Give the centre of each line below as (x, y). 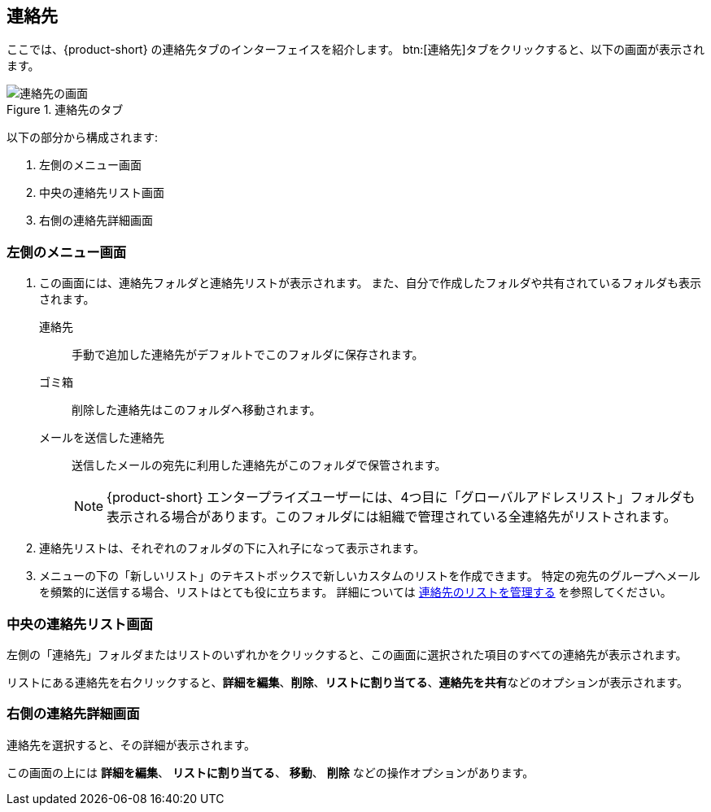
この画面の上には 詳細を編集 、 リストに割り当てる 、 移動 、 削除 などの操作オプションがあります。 (270, 772)
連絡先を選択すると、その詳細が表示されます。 (131, 744)
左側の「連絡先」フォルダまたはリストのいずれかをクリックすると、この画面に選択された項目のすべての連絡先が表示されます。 (347, 654)
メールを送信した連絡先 (102, 438)
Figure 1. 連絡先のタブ (65, 110)
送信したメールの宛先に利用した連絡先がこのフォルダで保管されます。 (259, 465)
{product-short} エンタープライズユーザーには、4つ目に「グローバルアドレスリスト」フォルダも (401, 498)
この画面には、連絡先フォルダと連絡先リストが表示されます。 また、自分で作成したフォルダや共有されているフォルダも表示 (371, 283)
